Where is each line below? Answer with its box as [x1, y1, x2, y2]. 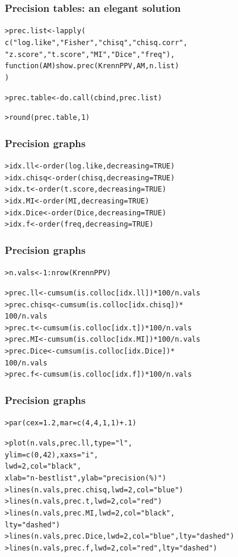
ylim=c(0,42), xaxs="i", [5, 450, 99, 459]
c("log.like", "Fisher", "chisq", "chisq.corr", [5, 38, 188, 47]
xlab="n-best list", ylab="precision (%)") [5, 473, 167, 482]
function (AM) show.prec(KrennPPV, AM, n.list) [5, 62, 179, 71]
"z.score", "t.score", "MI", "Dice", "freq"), [5, 50, 175, 59]
